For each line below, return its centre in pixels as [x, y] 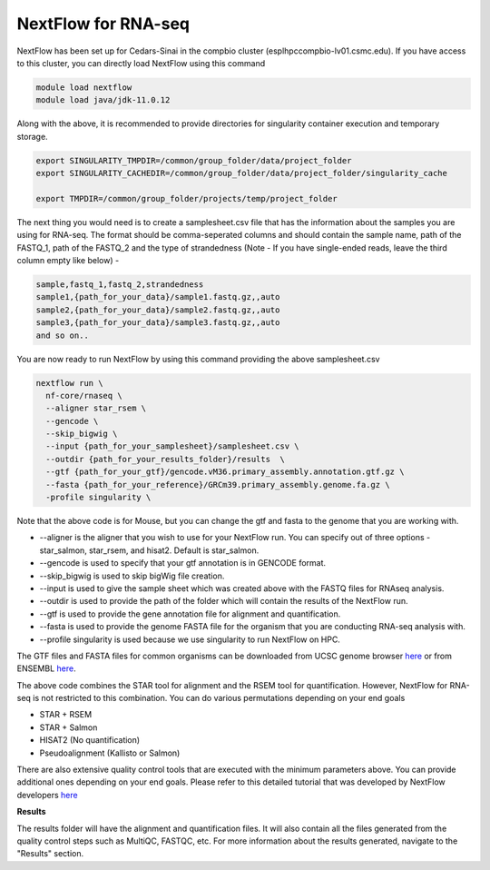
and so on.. [63, 335]
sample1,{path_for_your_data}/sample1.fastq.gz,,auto [158, 297]
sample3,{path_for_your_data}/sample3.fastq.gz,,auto [158, 323]
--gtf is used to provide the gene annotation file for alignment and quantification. [190, 614]
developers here [47, 795]
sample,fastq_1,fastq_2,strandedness [120, 284]
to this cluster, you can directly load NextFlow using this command [141, 63]
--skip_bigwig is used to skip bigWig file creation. [132, 576]
